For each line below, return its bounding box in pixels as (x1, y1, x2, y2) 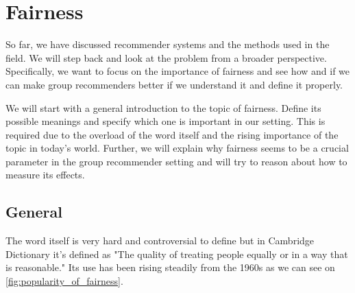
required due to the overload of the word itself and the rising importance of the (5, 127, 339, 141)
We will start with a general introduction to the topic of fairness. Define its (5, 100, 321, 115)
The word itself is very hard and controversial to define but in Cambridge (5, 233, 315, 248)
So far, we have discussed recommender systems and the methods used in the (5, 37, 330, 51)
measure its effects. (5, 167, 85, 182)
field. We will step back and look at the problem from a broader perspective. (5, 50, 327, 65)
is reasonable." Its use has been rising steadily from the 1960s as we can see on (5, 260, 335, 274)
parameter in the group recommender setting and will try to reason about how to (5, 154, 347, 168)
